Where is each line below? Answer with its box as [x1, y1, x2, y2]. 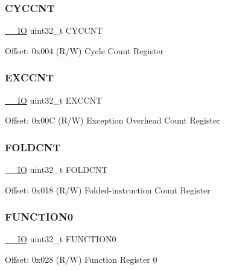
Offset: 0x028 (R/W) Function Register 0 [5, 253, 157, 266]
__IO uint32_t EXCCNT [5, 93, 103, 106]
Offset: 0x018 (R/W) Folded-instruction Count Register [5, 183, 211, 196]
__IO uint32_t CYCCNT [5, 24, 103, 37]
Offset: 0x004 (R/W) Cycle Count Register [5, 44, 164, 57]
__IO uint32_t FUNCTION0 [5, 233, 116, 245]
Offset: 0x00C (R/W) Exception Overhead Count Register [5, 114, 220, 127]
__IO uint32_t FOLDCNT [5, 163, 108, 176]
